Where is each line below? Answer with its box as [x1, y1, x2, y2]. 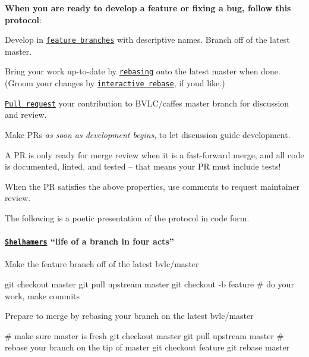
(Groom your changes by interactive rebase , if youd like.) [5, 77, 225, 89]
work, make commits [5, 289, 80, 302]
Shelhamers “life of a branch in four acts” [5, 235, 174, 248]
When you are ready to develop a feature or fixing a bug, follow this [5, 2, 291, 14]
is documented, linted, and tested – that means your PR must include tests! [5, 160, 281, 173]
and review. [5, 108, 47, 121]
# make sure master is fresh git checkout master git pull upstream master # [5, 329, 284, 342]
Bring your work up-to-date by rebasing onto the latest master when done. [5, 65, 280, 77]
